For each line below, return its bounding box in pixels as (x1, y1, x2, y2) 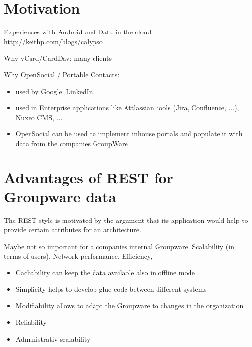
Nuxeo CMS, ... (15, 112, 63, 122)
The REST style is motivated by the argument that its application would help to (4, 215, 248, 225)
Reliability (15, 316, 47, 327)
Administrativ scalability (15, 333, 91, 344)
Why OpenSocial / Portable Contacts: (4, 69, 120, 79)
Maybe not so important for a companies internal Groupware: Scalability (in (4, 241, 234, 251)
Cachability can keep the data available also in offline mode (15, 267, 195, 278)
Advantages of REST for (4, 167, 173, 187)
